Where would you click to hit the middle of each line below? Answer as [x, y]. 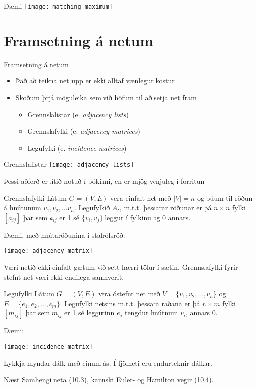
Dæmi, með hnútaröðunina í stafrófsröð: [65, 235]
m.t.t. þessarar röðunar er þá [168, 207]
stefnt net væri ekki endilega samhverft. [64, 276]
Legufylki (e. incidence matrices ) [77, 147]
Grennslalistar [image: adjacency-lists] [69, 164]
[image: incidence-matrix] [48, 347]
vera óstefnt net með [129, 293]
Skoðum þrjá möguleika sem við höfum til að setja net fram [106, 97]
